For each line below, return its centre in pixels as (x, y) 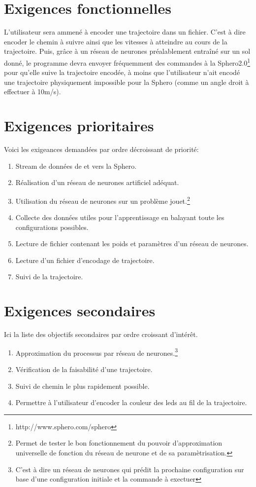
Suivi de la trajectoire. (49, 277)
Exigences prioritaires (79, 126)
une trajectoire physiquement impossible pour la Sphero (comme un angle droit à (127, 82)
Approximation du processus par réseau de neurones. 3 (97, 352)
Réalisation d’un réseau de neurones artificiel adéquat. (97, 182)
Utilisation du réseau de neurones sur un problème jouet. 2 (103, 200)
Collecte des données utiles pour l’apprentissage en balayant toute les (120, 217)
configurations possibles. (52, 227)
